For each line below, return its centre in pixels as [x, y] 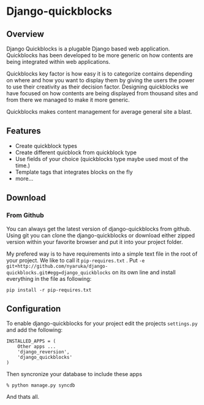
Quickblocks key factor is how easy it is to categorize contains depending [100, 74]
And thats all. [23, 397]
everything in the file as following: [49, 278]
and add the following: [35, 330]
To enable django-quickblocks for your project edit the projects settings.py [102, 323]
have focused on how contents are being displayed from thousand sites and [102, 93]
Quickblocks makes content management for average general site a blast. [99, 112]
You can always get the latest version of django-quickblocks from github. [99, 229]
